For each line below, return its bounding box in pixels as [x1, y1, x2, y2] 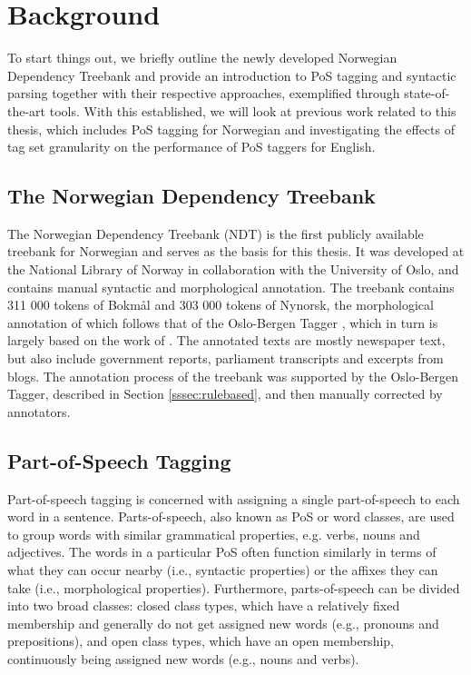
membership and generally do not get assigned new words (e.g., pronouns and [7, 613, 439, 632]
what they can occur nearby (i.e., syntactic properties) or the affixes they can [7, 561, 438, 579]
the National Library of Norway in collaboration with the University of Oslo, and [7, 260, 459, 279]
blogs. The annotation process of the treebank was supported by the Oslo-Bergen [7, 366, 459, 385]
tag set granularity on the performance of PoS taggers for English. [7, 137, 376, 156]
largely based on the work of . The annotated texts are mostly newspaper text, [7, 331, 446, 350]
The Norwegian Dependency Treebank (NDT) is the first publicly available [7, 223, 424, 243]
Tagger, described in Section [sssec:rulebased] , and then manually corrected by [7, 384, 443, 403]
